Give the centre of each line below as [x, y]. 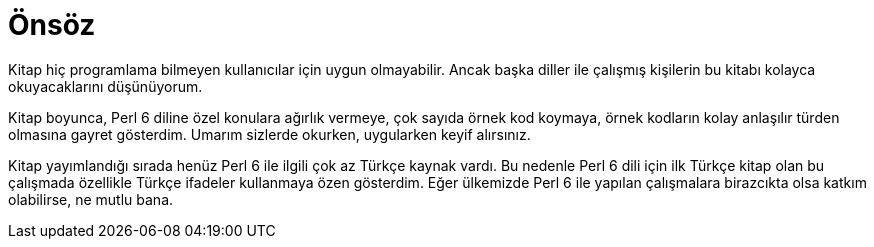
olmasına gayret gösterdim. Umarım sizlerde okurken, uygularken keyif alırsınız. [269, 134]
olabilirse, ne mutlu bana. [91, 199]
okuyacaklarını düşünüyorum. [105, 86]
